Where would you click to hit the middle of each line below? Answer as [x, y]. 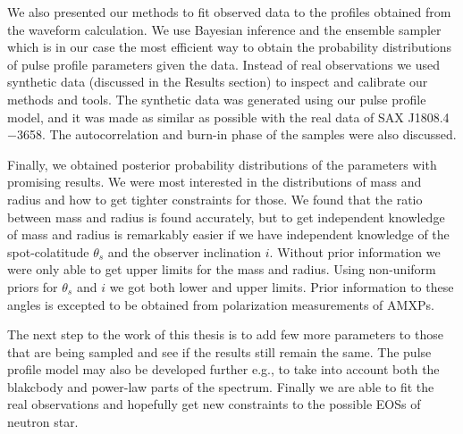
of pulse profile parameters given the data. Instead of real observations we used [224, 64]
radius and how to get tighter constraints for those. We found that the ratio [215, 199]
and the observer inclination [185, 251]
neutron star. [43, 422]
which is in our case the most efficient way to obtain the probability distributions [230, 47]
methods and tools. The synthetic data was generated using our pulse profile [217, 99]
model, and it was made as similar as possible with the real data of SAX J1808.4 [228, 117]
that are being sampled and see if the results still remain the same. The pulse [219, 351]
